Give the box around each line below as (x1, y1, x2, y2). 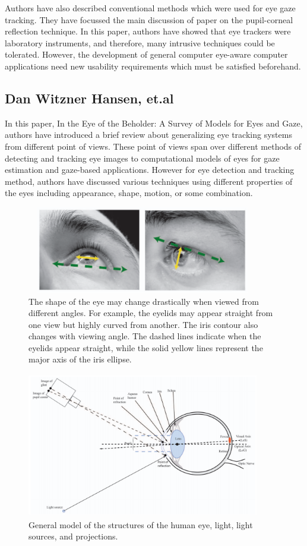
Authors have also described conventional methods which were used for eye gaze (5, 2, 296, 14)
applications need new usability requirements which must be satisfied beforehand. (5, 59, 301, 72)
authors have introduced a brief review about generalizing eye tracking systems (5, 128, 292, 141)
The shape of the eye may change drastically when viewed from (29, 295, 259, 307)
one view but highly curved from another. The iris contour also (29, 318, 258, 330)
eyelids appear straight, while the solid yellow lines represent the (29, 341, 263, 354)
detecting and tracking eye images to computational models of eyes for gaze (5, 152, 280, 164)
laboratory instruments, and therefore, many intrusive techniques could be (5, 36, 275, 49)
